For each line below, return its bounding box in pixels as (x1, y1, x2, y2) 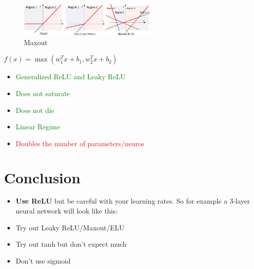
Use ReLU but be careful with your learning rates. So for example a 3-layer (15, 196, 250, 206)
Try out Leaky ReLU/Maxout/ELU (15, 222, 125, 232)
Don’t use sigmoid (15, 255, 71, 266)
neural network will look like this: (15, 206, 118, 216)
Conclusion (4, 167, 81, 187)
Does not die (15, 105, 55, 115)
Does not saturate (15, 88, 70, 98)
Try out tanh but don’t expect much (15, 239, 127, 249)
